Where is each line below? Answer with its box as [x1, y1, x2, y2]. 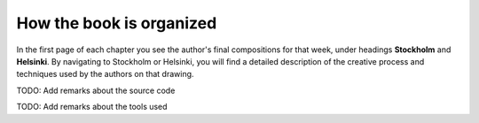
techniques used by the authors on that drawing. [16, 69, 194, 80]
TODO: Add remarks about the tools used [16, 102, 168, 112]
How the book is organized [16, 13, 217, 33]
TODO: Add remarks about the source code [16, 85, 176, 96]
